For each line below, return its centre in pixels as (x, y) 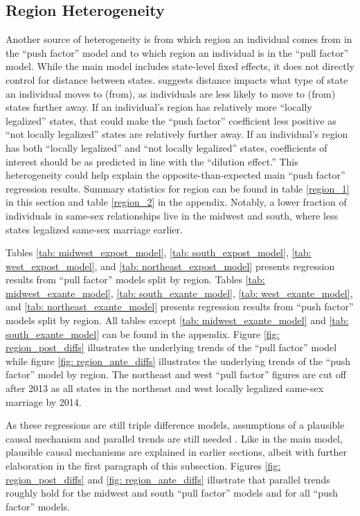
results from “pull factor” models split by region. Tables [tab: (135, 279)
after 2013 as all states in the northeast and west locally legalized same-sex (165, 388)
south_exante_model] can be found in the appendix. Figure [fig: (143, 333)
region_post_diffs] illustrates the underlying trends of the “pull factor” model (171, 347)
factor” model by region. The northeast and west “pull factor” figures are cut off (176, 374)
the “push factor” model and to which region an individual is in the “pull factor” (177, 52)
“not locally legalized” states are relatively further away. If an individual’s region (177, 134)
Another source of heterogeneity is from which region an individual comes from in (179, 39)
